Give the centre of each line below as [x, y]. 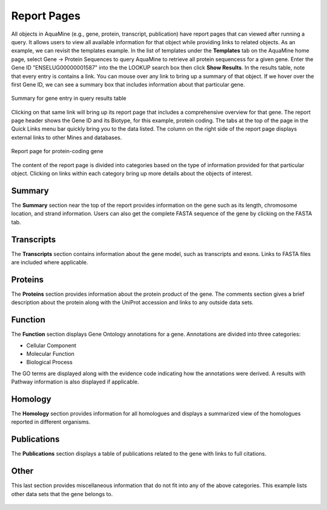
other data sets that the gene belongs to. [62, 494]
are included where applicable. [50, 262]
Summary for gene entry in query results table [69, 98]
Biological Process [49, 362]
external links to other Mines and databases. [67, 137]
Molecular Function [51, 353]
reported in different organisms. [51, 422]
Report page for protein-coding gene [57, 151]
